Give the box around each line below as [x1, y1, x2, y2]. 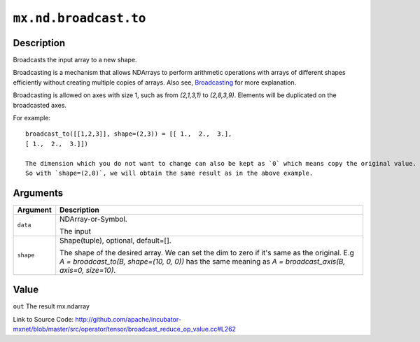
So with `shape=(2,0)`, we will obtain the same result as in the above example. [25, 169, 314, 177]
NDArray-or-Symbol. [59, 214, 127, 224]
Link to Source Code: [13, 315, 74, 323]
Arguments [13, 187, 64, 199]
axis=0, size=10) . [59, 265, 116, 275]
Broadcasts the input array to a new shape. [13, 56, 137, 64]
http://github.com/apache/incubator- [75, 315, 182, 323]
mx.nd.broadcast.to [13, 10, 146, 26]
